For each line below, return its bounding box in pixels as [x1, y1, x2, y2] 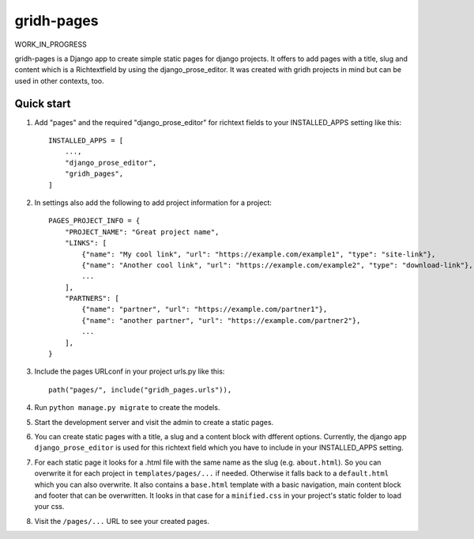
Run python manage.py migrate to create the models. [34, 403, 220, 412]
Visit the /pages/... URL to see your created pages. [34, 516, 209, 526]
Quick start [14, 97, 71, 110]
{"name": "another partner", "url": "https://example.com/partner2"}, [81, 316, 361, 325]
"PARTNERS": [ [64, 294, 120, 303]
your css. [34, 502, 65, 511]
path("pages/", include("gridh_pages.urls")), [48, 385, 232, 394]
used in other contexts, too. [14, 76, 104, 85]
